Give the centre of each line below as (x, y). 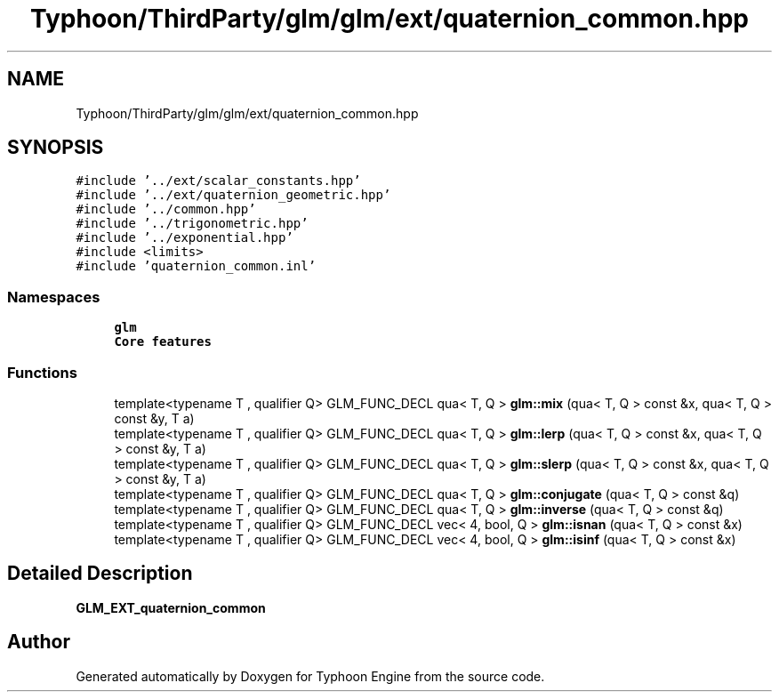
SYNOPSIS (56, 148)
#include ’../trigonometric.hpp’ (192, 224)
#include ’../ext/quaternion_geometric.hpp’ (233, 195)
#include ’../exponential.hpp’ (185, 238)
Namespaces (54, 297)
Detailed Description (100, 574)
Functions (42, 372)
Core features (163, 342)
